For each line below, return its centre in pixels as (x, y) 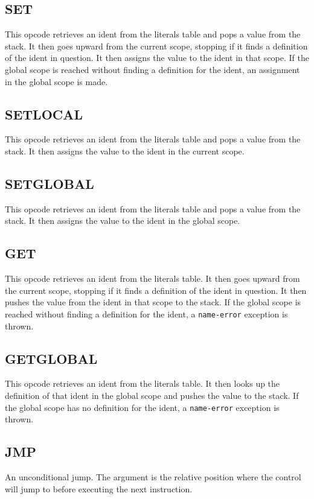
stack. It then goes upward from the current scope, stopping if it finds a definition (156, 46)
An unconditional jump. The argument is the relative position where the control (153, 477)
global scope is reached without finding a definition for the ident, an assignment (152, 69)
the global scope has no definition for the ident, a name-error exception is (142, 407)
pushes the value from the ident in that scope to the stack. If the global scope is (153, 302)
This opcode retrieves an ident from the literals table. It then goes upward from (152, 278)
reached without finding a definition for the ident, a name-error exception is (146, 313)
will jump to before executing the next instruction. (99, 488)
